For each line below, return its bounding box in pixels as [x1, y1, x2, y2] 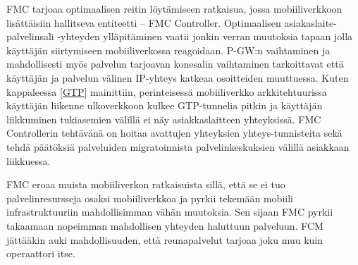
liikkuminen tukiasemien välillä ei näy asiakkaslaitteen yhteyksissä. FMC [6, 111, 321, 126]
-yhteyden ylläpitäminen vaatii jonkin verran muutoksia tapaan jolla [57, 29, 353, 44]
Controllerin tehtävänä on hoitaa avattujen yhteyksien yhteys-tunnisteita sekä [6, 125, 342, 140]
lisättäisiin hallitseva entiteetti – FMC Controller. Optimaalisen [6, 15, 281, 30]
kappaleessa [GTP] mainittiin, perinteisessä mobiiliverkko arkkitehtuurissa [6, 84, 327, 99]
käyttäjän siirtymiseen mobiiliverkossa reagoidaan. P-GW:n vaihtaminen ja [6, 42, 331, 57]
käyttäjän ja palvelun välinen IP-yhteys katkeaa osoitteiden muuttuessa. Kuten [6, 70, 349, 85]
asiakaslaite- [284, 15, 337, 30]
